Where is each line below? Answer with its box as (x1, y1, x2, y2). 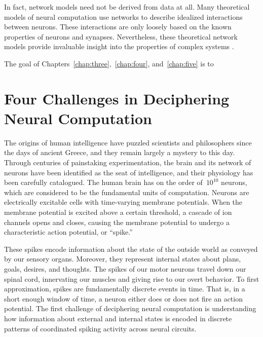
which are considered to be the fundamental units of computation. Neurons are (4, 186, 249, 197)
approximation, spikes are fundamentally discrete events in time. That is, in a (4, 283, 245, 294)
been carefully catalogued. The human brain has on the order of (4, 177, 203, 188)
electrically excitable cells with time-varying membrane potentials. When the (4, 197, 243, 207)
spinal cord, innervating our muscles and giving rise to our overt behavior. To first (4, 273, 259, 284)
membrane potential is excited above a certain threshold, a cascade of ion (4, 207, 232, 217)
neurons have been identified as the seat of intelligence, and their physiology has (4, 167, 253, 177)
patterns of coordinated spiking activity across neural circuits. (4, 323, 197, 333)
